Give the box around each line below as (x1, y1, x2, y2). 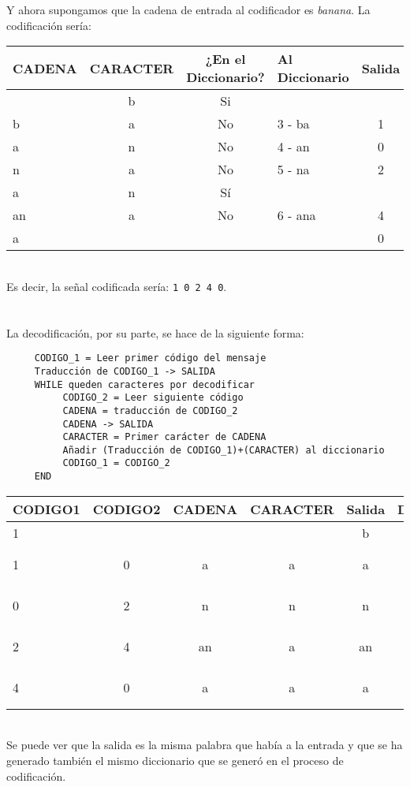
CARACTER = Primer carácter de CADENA (62, 431, 266, 443)
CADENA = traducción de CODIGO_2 (62, 405, 238, 416)
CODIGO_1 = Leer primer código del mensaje (34, 352, 266, 364)
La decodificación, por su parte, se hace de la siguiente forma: (6, 324, 304, 341)
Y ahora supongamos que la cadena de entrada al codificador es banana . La (6, 2, 371, 17)
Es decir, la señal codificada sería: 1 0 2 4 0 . (6, 278, 227, 294)
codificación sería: (6, 17, 91, 33)
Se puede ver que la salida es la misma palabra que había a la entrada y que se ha (6, 737, 403, 753)
